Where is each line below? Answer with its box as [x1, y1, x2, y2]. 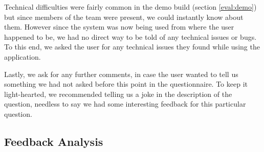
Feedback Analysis [4, 133, 103, 149]
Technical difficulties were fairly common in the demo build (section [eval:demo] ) [4, 2, 257, 12]
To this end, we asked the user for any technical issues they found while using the [4, 41, 260, 52]
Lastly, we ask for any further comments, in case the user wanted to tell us [4, 68, 238, 79]
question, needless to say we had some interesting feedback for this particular [4, 98, 246, 109]
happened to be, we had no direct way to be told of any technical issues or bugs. [4, 31, 257, 42]
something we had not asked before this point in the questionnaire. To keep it [4, 79, 248, 89]
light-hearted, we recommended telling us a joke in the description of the [4, 88, 232, 99]
